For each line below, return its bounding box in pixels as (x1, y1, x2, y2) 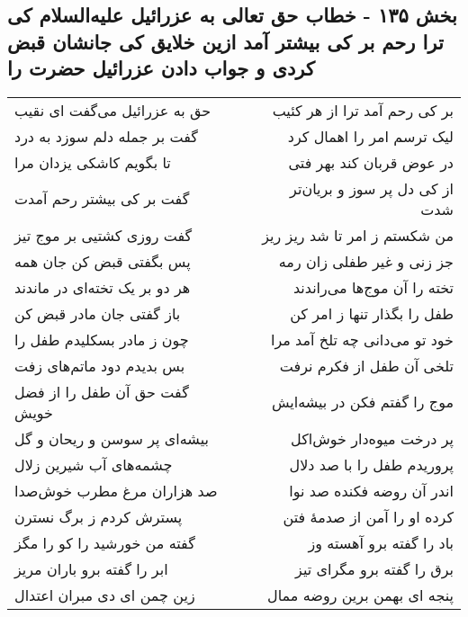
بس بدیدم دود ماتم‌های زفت (14, 354, 185, 376)
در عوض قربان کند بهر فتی (288, 151, 454, 173)
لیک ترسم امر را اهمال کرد (287, 125, 454, 147)
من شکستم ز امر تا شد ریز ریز (262, 224, 454, 246)
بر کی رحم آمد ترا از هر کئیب (272, 99, 454, 121)
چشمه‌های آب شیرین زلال (14, 453, 173, 475)
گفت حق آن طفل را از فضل (14, 380, 189, 402)
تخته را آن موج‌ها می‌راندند (292, 276, 454, 298)
